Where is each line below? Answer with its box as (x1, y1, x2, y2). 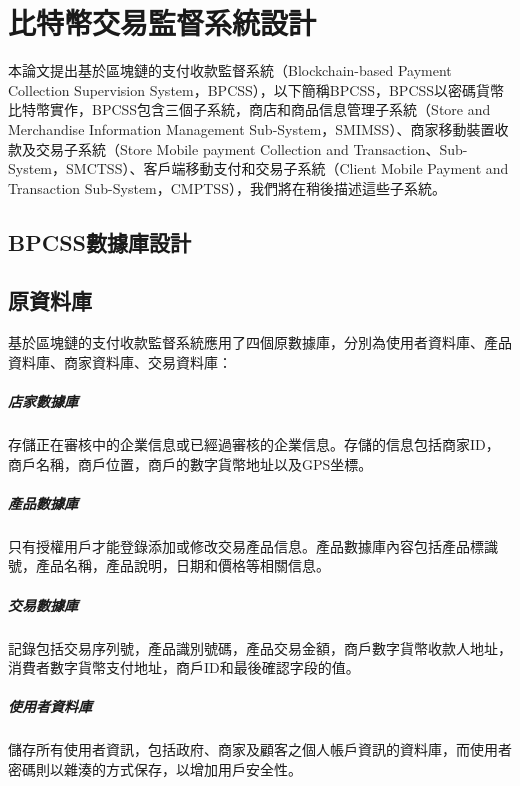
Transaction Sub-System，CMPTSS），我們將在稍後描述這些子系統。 (8, 177, 446, 198)
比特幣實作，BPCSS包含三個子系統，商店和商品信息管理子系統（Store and (8, 99, 491, 120)
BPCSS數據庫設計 (8, 226, 191, 257)
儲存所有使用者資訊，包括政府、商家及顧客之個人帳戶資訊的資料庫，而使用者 (8, 739, 512, 760)
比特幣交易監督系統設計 (8, 2, 317, 43)
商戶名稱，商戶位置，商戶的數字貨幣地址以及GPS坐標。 (8, 453, 373, 474)
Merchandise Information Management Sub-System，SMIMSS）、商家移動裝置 (8, 118, 495, 139)
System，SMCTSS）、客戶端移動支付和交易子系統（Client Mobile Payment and (8, 158, 509, 179)
